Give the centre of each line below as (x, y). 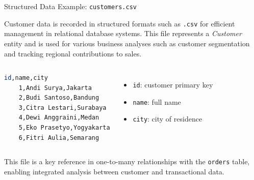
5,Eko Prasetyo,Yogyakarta (64, 128)
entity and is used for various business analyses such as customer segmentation (127, 43)
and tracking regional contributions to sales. (73, 53)
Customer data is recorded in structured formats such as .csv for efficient (120, 23)
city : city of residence (168, 119)
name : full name (157, 101)
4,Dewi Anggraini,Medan (59, 118)
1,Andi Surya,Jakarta (55, 88)
